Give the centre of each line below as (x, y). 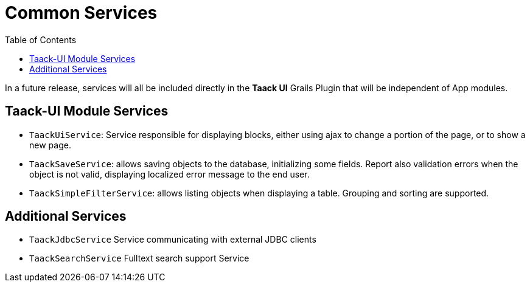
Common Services (81, 13)
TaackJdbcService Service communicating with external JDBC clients (173, 240)
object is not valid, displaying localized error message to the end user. (169, 174)
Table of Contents (41, 40)
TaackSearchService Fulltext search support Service (139, 258)
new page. (50, 145)
